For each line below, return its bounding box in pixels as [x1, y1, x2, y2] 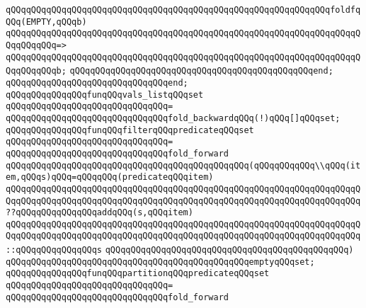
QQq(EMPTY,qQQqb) [6, 16, 87, 27]
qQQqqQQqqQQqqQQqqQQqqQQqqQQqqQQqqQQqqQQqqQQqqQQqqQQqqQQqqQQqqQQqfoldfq [6, 5, 361, 15]
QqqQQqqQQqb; [6, 66, 67, 76]
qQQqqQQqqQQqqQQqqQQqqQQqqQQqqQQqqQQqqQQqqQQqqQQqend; [69, 66, 333, 76]
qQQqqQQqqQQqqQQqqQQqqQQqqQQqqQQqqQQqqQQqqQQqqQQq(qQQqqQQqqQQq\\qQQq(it [6, 160, 361, 171]
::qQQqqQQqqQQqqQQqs [6, 245, 103, 256]
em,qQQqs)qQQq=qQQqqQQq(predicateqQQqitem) [6, 172, 214, 183]
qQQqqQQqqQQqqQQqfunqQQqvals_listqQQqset [6, 89, 204, 100]
